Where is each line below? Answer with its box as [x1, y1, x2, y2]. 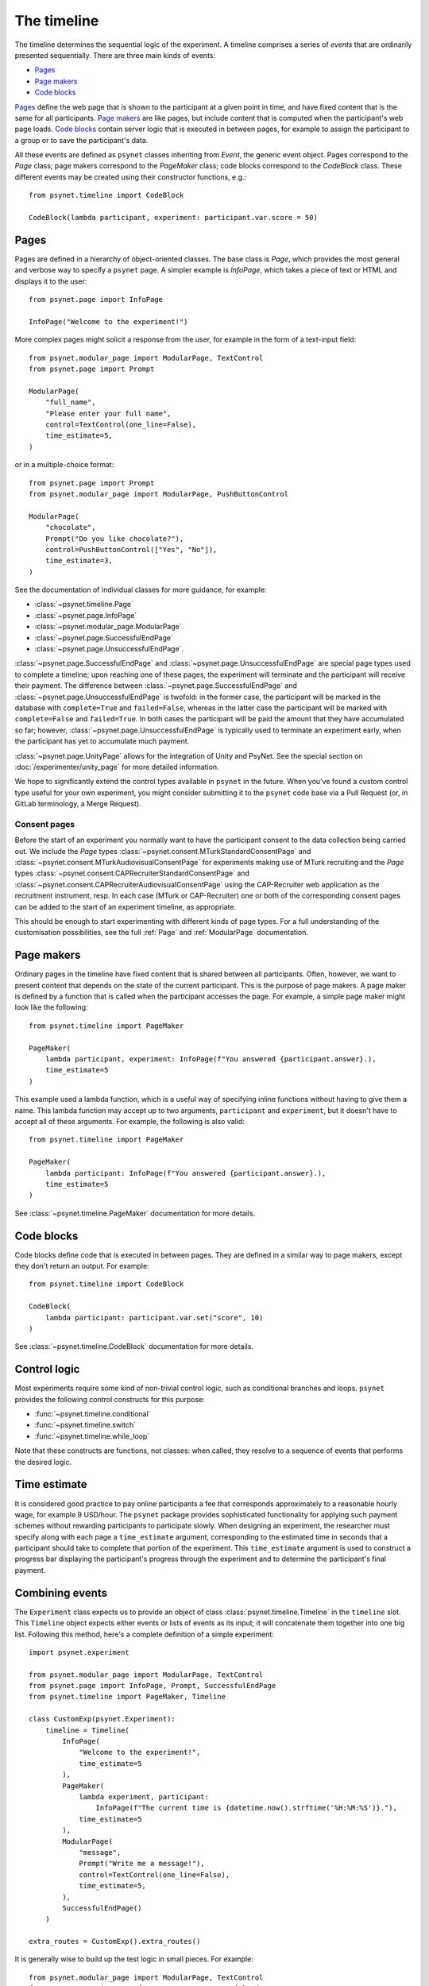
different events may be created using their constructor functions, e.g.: [14, 172, 247, 182]
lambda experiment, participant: [79, 1792, 210, 1801]
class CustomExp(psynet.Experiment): [29, 1714, 176, 1724]
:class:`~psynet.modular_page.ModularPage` [34, 622, 182, 632]
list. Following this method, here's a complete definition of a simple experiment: [14, 1629, 274, 1639]
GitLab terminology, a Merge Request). [14, 799, 142, 809]
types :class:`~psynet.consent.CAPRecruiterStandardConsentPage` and [14, 868, 250, 878]
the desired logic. [14, 1457, 71, 1466]
